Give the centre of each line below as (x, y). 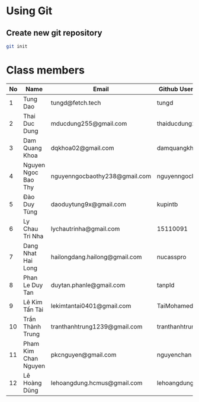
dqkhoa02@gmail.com (82, 148)
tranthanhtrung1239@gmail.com (97, 326)
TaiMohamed (175, 305)
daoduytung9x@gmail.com (88, 204)
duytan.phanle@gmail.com (88, 285)
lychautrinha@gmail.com (85, 228)
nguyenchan (174, 355)
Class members (45, 70)
